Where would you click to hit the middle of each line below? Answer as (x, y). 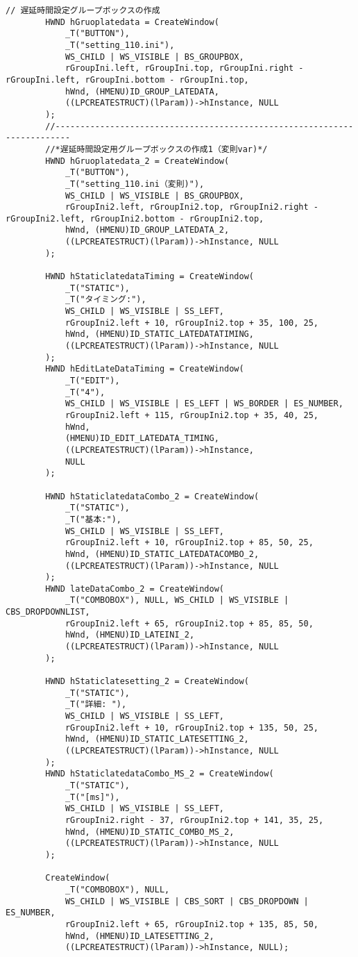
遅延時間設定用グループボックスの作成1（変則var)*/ (164, 149)
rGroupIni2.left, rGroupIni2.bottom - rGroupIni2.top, (135, 218)
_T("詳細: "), (96, 705)
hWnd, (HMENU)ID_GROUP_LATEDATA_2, (147, 230)
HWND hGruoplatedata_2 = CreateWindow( (137, 161)
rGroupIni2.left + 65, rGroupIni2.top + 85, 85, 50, (189, 623)
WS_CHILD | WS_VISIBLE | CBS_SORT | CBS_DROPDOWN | (187, 901)
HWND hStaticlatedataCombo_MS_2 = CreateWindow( (160, 774)
